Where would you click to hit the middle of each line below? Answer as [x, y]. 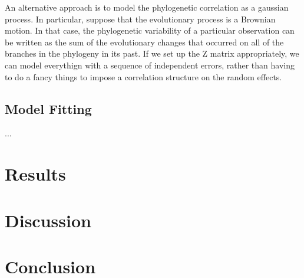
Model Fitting [48, 108]
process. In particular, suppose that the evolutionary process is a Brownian [140, 19]
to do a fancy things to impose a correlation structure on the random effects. [143, 76]
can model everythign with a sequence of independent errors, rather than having [150, 65]
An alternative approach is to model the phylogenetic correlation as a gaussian [147, 7]
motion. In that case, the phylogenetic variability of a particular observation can [150, 30]
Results [35, 174]
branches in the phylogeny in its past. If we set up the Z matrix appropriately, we [152, 53]
